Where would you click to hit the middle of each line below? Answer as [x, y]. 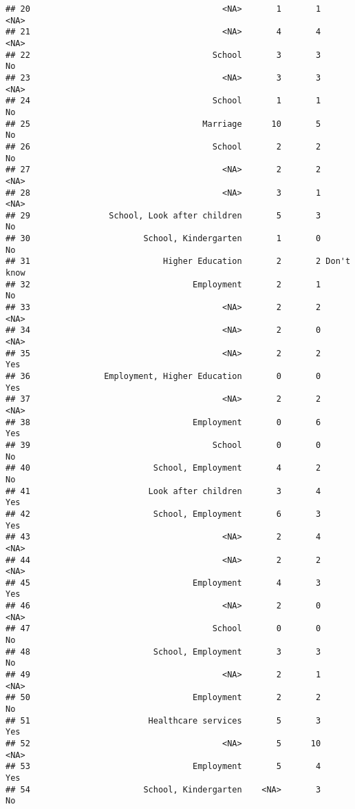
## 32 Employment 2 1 [163, 284]
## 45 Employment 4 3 [163, 583]
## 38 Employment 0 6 [163, 422]
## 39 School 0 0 [163, 445]
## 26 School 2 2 [163, 146]
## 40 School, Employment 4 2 [163, 468]
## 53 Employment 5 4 [163, 767]
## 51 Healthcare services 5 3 [163, 720]
